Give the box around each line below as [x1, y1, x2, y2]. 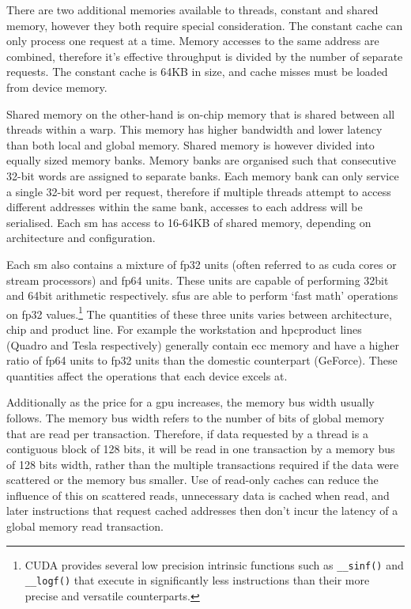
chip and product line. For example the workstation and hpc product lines [6, 320, 362, 337]
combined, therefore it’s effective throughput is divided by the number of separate [6, 47, 403, 64]
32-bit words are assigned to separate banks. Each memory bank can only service [6, 167, 399, 183]
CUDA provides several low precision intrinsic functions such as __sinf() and [25, 556, 404, 573]
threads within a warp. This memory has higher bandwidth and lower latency [6, 121, 383, 138]
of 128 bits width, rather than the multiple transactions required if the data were [6, 456, 399, 472]
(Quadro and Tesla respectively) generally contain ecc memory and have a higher [6, 336, 399, 353]
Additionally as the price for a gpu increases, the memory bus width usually [6, 394, 375, 410]
